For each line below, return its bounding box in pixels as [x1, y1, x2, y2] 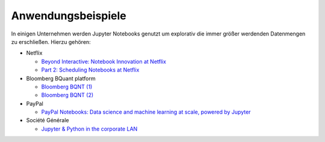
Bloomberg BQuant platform [26, 75, 96, 82]
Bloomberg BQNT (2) [41, 91, 94, 99]
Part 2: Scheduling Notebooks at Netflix [41, 66, 140, 73]
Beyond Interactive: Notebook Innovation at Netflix [41, 58, 167, 65]
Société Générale [26, 117, 69, 124]
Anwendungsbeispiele [11, 9, 126, 22]
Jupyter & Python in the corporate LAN [41, 125, 138, 132]
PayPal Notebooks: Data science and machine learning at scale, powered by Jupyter [41, 108, 251, 116]
